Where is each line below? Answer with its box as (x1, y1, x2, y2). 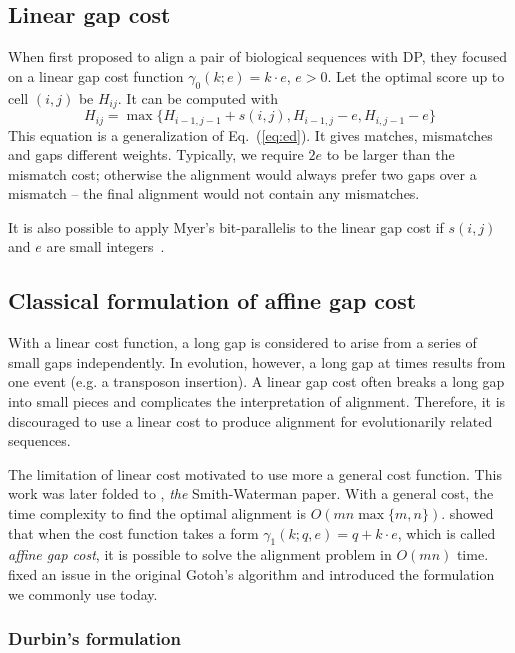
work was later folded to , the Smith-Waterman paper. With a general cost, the (8, 483, 494, 504)
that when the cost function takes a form (8, 522, 259, 543)
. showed (441, 503, 494, 524)
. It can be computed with (117, 87, 279, 108)
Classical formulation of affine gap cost (8, 285, 417, 316)
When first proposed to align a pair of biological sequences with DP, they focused (8, 46, 508, 67)
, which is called (397, 522, 496, 543)
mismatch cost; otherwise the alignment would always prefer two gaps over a (8, 163, 477, 184)
